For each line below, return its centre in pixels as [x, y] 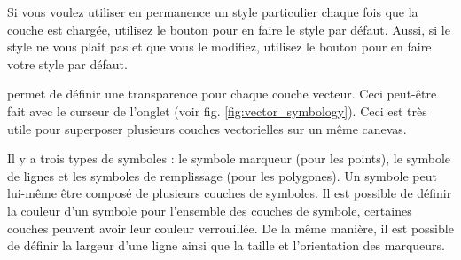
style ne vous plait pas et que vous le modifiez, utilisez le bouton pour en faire [219, 47]
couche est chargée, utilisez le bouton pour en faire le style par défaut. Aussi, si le [229, 29]
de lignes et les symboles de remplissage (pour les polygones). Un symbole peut [222, 175]
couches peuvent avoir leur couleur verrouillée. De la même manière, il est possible [230, 228]
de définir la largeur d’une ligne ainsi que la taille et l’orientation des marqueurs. [227, 245]
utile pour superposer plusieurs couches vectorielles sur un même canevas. [207, 128]
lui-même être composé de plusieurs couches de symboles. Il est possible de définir [230, 193]
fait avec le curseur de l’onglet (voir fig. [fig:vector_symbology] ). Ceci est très [217, 110]
